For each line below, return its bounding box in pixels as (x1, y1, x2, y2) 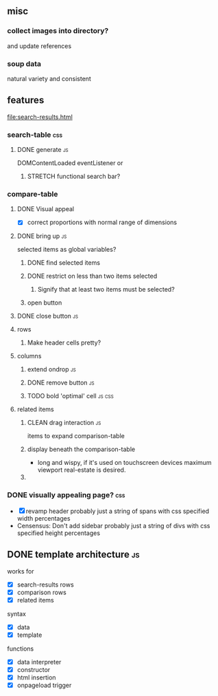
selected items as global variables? (16, 246, 117, 254)
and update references (7, 41, 72, 50)
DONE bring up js (16, 232, 67, 240)
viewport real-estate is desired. (37, 466, 126, 474)
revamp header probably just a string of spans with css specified (25, 507, 210, 515)
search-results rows (16, 580, 74, 589)
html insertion (16, 673, 56, 682)
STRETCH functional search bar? (27, 172, 121, 181)
